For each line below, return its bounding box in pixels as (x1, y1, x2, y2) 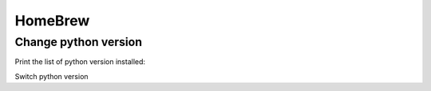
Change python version (14, 35, 143, 49)
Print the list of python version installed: (14, 57, 146, 66)
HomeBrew (14, 12, 90, 29)
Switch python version (14, 71, 89, 81)
